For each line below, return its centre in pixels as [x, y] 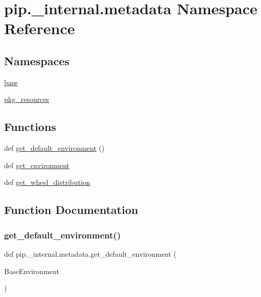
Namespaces [37, 60]
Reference [40, 28]
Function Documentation [71, 210]
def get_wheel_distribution [47, 182]
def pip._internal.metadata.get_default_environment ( [90, 253]
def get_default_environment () [54, 148]
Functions [30, 127]
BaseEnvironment [32, 271]
